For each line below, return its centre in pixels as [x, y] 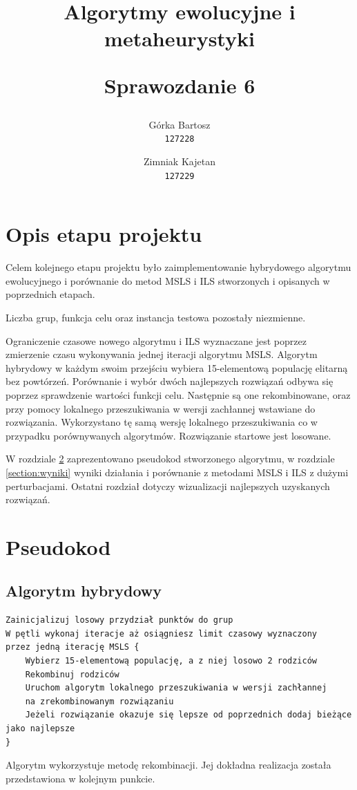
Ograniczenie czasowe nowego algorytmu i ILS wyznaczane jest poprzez [156, 340]
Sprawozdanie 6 [180, 85]
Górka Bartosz [180, 124]
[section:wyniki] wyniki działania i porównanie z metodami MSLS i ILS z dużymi [177, 472]
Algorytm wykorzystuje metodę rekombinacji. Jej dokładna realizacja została [168, 765]
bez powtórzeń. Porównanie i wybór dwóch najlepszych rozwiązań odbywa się [170, 381]
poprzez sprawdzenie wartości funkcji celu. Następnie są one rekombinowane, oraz [178, 394]
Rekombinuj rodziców [72, 674]
